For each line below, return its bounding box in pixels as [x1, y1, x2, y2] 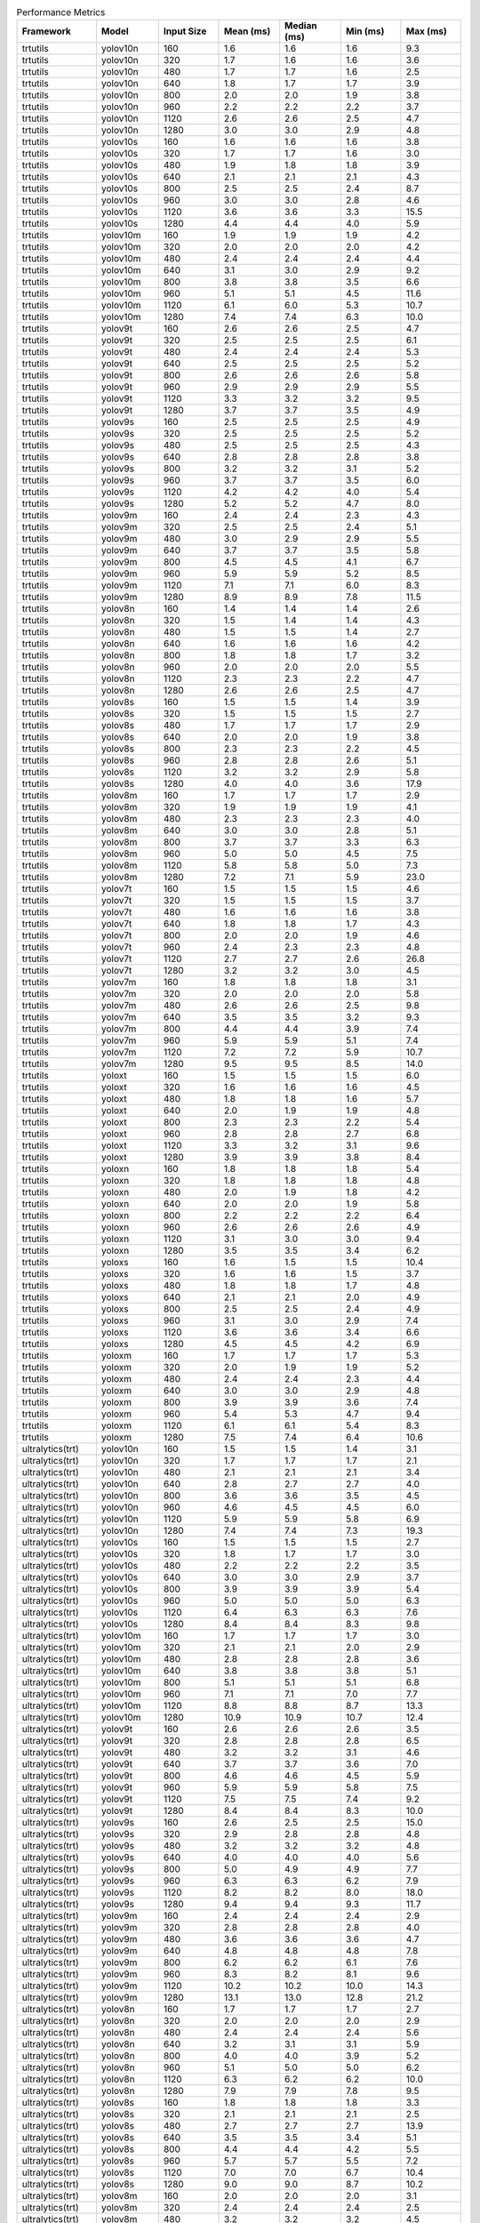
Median [284, 20, 317, 32]
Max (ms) [405, 25, 448, 37]
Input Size [163, 25, 207, 37]
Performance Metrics [16, 6, 106, 19]
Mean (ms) [223, 25, 271, 37]
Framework [21, 25, 71, 37]
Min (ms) [345, 25, 385, 37]
